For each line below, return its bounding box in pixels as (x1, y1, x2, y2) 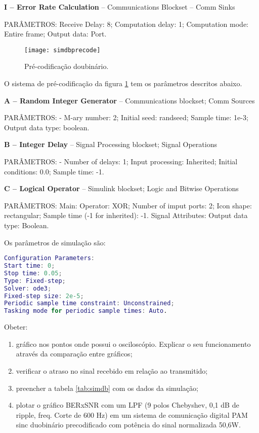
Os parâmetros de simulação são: (4, 237, 106, 247)
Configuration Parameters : (4, 255, 95, 262)
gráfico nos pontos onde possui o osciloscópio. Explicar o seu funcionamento (16, 338, 251, 349)
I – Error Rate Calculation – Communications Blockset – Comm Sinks (4, 2, 235, 12)
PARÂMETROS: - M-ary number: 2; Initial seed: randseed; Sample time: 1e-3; (4, 112, 248, 123)
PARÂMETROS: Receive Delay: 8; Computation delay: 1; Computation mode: (4, 18, 249, 29)
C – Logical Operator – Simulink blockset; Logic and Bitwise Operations (4, 183, 239, 194)
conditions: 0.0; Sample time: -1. (4, 166, 104, 176)
